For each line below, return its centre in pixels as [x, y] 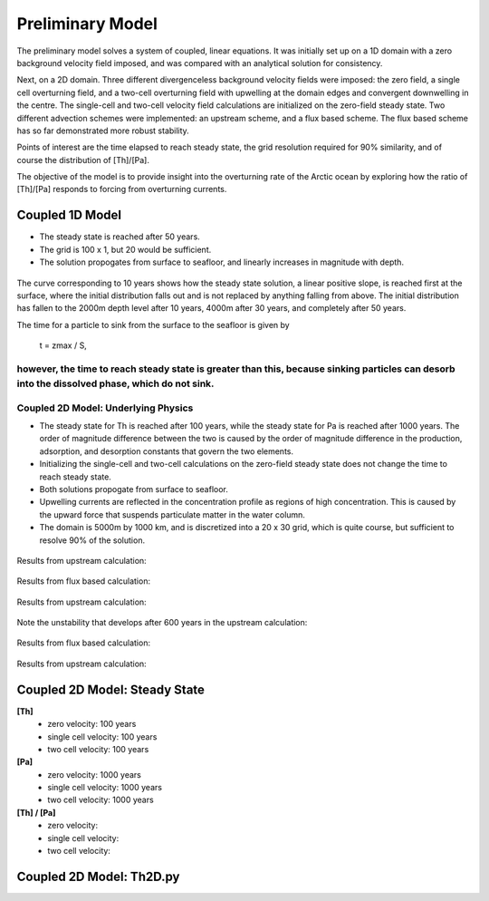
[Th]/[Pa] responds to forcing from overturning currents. [122, 189]
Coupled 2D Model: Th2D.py [98, 876]
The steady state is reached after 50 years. [120, 237]
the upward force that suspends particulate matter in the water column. [172, 514]
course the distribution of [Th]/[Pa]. [83, 160]
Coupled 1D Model [69, 215]
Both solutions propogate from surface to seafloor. [134, 489]
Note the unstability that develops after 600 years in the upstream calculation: [162, 623]
